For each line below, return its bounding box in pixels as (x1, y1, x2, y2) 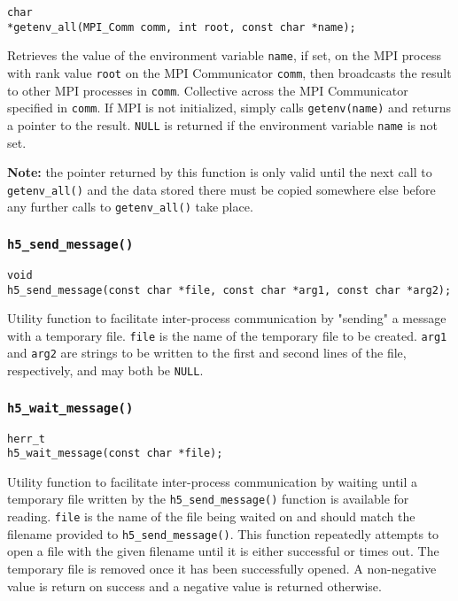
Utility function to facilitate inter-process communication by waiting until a (7, 472, 418, 490)
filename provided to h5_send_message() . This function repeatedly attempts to (7, 524, 439, 543)
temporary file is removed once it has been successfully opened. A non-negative (7, 559, 437, 577)
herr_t (7, 432, 45, 445)
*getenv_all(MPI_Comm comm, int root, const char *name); (7, 20, 356, 34)
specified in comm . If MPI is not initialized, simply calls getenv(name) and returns (7, 98, 452, 117)
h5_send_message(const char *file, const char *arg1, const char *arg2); (7, 283, 452, 297)
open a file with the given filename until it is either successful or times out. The (7, 542, 439, 560)
